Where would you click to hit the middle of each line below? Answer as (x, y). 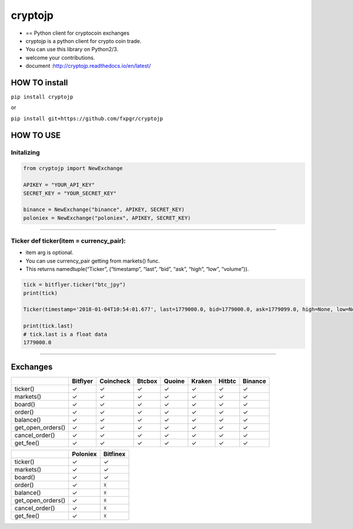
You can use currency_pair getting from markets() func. (93, 261)
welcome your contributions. (60, 57)
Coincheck (115, 381)
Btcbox (147, 381)
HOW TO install (39, 82)
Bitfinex (114, 454)
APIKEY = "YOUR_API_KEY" (59, 185)
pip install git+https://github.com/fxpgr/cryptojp (87, 118)
